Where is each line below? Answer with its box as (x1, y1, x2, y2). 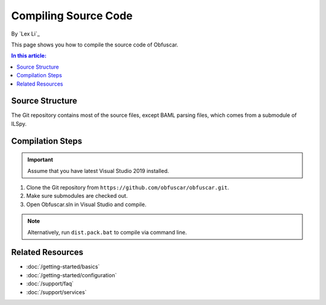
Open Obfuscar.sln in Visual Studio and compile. (26, 201, 147, 208)
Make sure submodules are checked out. (26, 192, 128, 200)
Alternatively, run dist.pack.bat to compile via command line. (27, 228, 187, 236)
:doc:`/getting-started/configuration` (26, 271, 117, 278)
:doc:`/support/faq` (26, 280, 74, 288)
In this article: (11, 52, 46, 60)
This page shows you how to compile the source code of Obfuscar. (11, 41, 179, 48)
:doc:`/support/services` (26, 288, 87, 295)
